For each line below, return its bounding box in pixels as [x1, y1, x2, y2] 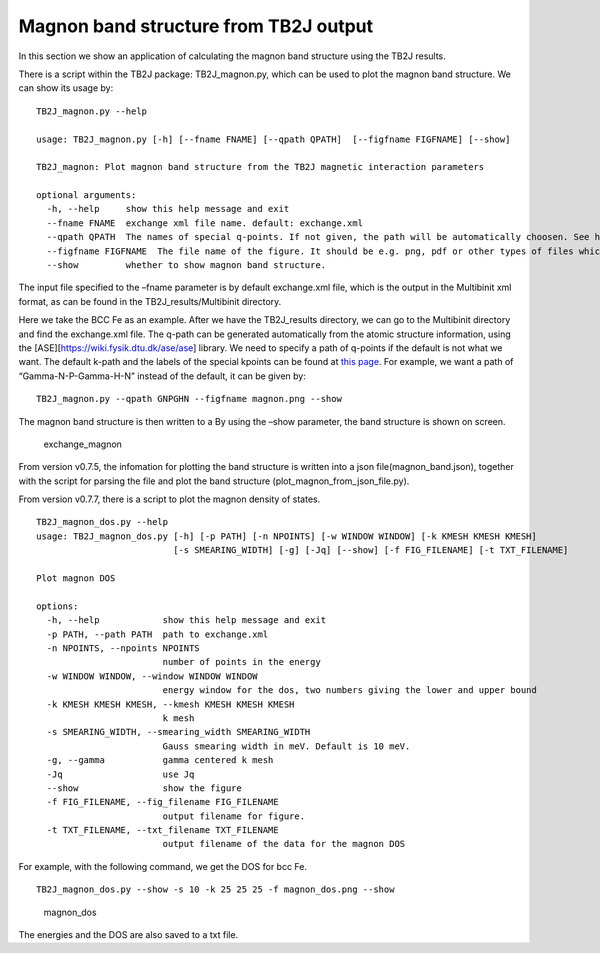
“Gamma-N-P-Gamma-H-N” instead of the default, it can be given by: [18, 370, 307, 382]
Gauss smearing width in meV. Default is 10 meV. [162, 740, 411, 752]
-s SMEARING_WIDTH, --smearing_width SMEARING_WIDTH [46, 726, 311, 738]
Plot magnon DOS [36, 573, 116, 584]
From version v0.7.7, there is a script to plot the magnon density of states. [18, 493, 321, 505]
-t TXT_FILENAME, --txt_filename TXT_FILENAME [46, 825, 279, 836]
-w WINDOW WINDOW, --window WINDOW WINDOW [46, 670, 259, 682]
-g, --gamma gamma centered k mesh [46, 755, 274, 766]
